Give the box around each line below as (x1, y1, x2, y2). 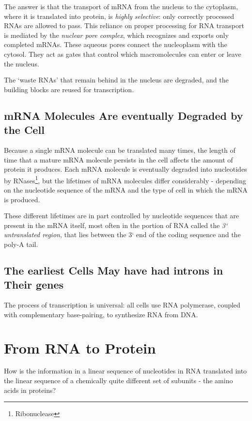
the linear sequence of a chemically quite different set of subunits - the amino (4, 375, 233, 386)
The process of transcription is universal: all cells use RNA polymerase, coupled (4, 300, 240, 310)
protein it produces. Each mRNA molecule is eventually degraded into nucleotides (4, 164, 247, 174)
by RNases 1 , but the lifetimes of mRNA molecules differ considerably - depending (4, 174, 246, 185)
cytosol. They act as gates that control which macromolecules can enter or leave (4, 49, 241, 59)
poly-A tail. (4, 239, 38, 249)
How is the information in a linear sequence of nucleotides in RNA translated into (4, 366, 247, 376)
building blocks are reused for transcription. (4, 84, 134, 94)
